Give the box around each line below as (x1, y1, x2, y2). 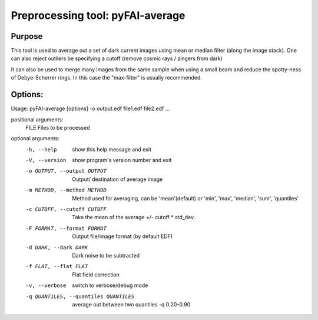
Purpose (11, 31, 43, 41)
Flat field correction (72, 271, 120, 278)
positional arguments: (11, 116, 64, 123)
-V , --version (25, 157, 67, 164)
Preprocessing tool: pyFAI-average (11, 9, 185, 22)
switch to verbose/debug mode (72, 282, 148, 289)
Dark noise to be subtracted (72, 252, 140, 259)
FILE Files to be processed (25, 124, 90, 131)
